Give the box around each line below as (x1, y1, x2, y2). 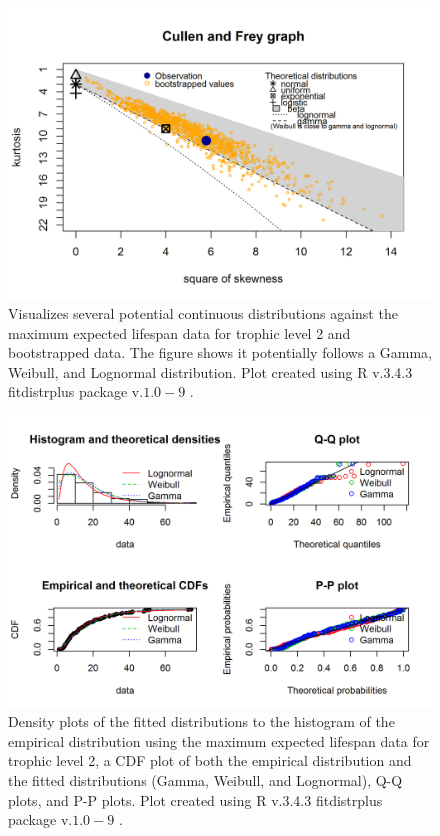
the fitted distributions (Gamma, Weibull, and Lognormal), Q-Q (8, 769, 403, 790)
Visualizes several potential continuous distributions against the (8, 303, 398, 324)
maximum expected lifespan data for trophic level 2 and (8, 322, 351, 343)
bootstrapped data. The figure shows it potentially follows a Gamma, (8, 342, 433, 363)
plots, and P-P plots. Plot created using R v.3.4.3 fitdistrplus (8, 789, 383, 810)
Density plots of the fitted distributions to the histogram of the (8, 711, 395, 732)
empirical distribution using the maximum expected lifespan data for (8, 730, 430, 751)
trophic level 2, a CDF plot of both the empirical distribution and (8, 750, 412, 771)
